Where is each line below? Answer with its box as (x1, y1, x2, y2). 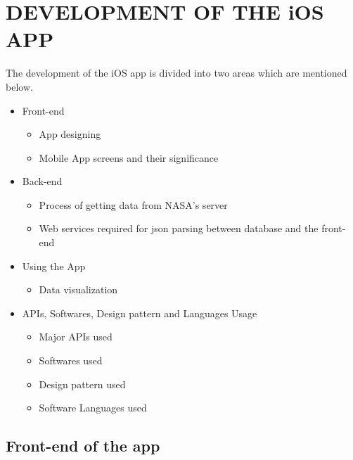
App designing (39, 127, 101, 141)
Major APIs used (39, 329, 113, 344)
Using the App (22, 258, 86, 273)
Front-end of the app (6, 435, 160, 456)
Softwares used (39, 353, 103, 368)
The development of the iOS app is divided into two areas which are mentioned (6, 65, 347, 80)
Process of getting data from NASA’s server (39, 197, 228, 212)
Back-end (22, 174, 63, 189)
